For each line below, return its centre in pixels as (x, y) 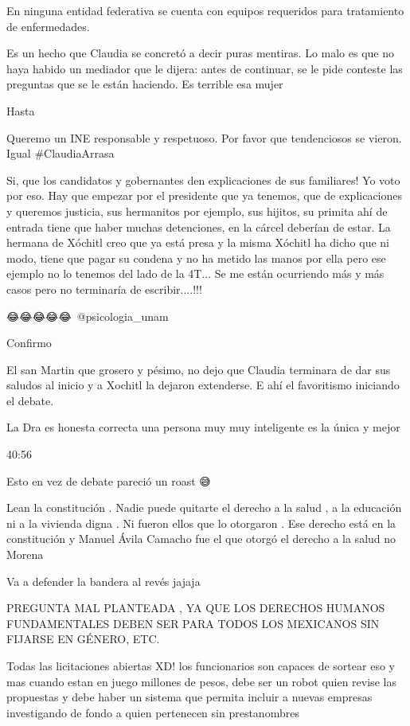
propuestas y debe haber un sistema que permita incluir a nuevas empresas (189, 697)
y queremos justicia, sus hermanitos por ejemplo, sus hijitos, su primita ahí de (197, 211)
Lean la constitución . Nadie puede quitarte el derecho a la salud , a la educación (204, 507)
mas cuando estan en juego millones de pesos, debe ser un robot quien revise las (201, 681)
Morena (25, 554)
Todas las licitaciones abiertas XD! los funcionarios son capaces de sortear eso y (201, 665)
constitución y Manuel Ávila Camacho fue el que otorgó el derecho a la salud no (201, 539)
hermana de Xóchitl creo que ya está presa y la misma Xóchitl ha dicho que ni (198, 242)
